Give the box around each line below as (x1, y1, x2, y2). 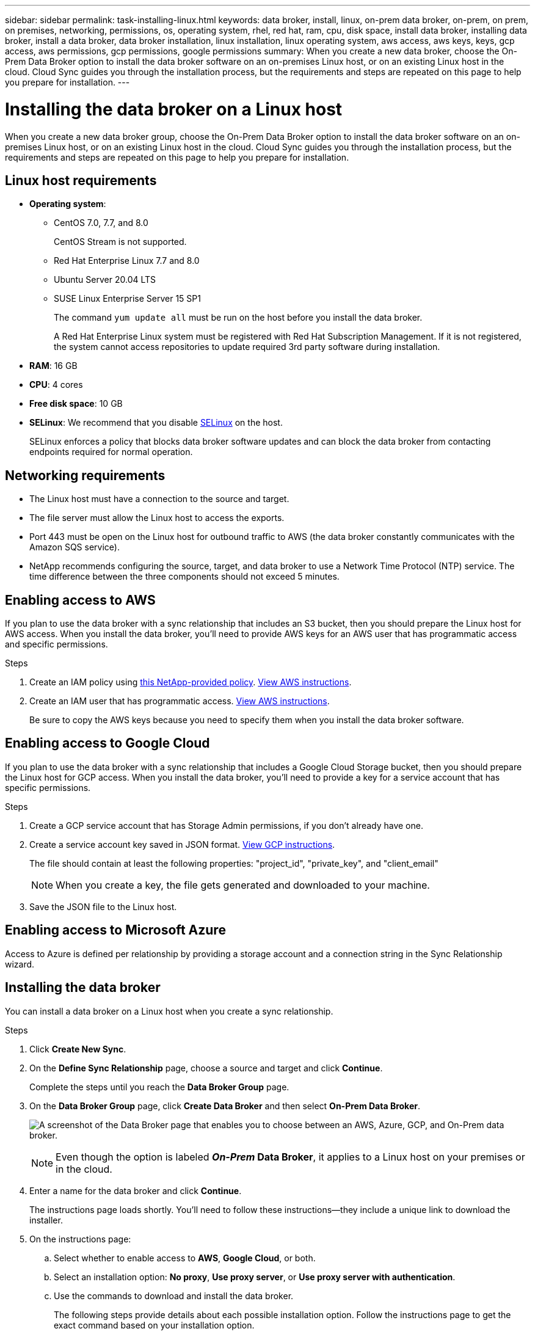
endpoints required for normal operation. (29, 446, 193, 457)
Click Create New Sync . (29, 1043, 126, 1054)
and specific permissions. (5, 639, 108, 650)
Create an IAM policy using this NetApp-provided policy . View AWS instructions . (29, 677, 352, 688)
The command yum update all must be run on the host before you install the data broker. (54, 312, 423, 323)
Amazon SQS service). (29, 542, 120, 553)
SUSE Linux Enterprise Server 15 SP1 (54, 293, 201, 304)
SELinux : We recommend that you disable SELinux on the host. (29, 417, 283, 428)
